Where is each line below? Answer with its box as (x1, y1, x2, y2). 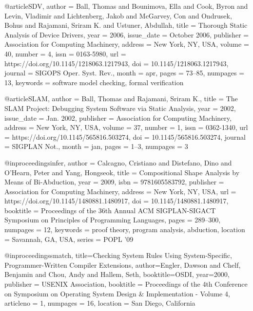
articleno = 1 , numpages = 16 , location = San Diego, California (4, 298, 195, 308)
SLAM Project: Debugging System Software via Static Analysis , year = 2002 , (4, 103, 236, 113)
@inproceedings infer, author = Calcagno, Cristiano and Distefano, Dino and (4, 157, 232, 167)
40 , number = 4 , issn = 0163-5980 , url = (4, 48, 126, 58)
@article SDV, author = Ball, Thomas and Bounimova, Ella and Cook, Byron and (4, 1, 248, 11)
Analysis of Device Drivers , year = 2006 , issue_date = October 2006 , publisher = (4, 29, 249, 39)
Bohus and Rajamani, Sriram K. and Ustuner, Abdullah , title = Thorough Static (4, 20, 248, 30)
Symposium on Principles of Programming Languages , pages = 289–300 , (4, 215, 221, 225)
